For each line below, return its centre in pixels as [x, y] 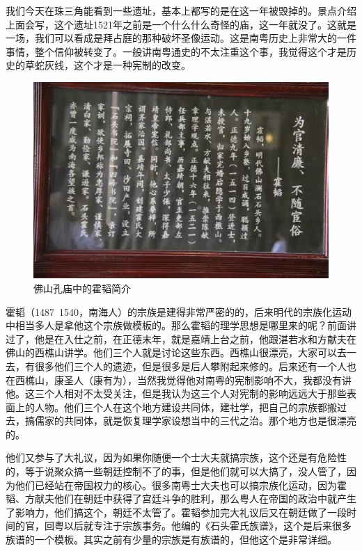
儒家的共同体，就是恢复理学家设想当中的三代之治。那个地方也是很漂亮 [195, 421]
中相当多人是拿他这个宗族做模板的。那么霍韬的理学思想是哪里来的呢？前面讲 [181, 325]
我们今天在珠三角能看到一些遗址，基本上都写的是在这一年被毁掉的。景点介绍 [181, 10]
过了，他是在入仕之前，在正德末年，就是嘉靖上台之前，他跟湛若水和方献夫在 [181, 338]
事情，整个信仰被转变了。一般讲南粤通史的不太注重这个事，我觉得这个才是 [176, 51]
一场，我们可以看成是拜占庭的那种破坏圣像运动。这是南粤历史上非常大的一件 [181, 38]
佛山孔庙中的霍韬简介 [82, 288]
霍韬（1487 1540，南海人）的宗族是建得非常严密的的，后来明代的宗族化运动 [179, 311]
